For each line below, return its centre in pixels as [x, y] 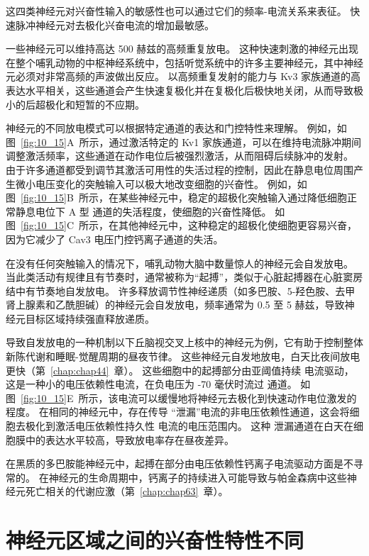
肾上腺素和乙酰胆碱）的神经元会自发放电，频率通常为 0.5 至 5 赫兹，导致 [175, 305]
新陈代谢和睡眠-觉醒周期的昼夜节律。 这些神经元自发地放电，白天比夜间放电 [183, 356]
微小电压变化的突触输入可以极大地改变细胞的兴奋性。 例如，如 [161, 183]
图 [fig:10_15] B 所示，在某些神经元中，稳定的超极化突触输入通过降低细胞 [176, 198]
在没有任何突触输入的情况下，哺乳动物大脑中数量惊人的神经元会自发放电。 [180, 263]
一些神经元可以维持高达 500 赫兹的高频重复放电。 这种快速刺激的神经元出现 [182, 49]
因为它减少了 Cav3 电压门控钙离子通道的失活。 [115, 239]
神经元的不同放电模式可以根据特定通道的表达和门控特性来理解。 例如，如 [176, 128]
